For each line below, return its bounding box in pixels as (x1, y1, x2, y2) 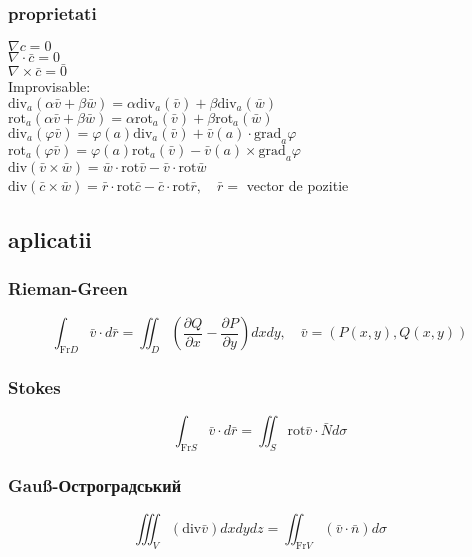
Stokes (8, 374, 61, 399)
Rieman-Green (8, 275, 128, 300)
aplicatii (8, 223, 92, 254)
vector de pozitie (246, 174, 349, 195)
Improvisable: (8, 76, 91, 97)
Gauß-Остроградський (8, 472, 182, 497)
